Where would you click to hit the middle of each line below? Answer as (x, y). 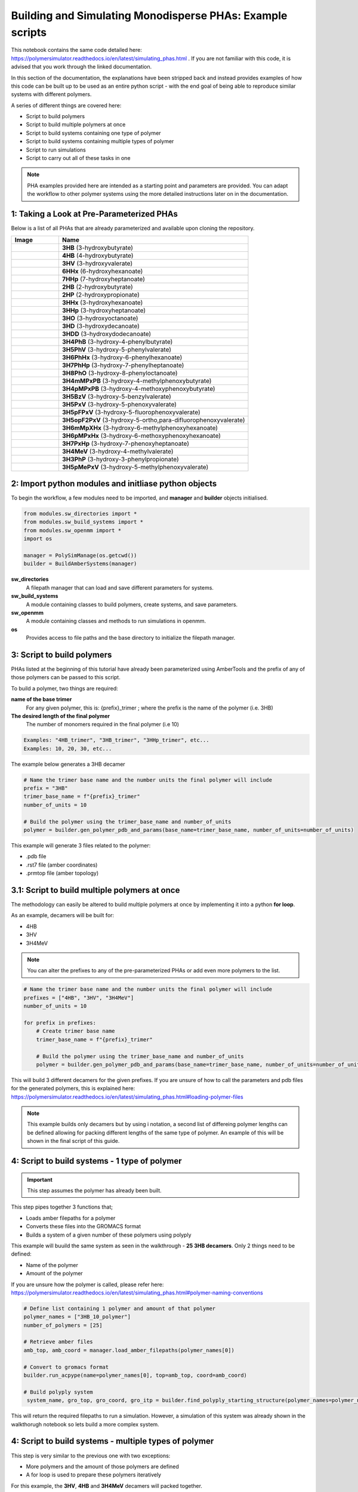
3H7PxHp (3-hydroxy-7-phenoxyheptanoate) (126, 443)
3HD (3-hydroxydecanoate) (101, 326)
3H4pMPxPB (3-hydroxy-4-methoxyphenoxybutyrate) (138, 389)
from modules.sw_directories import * (80, 514)
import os (38, 539)
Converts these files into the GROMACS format (84, 1226)
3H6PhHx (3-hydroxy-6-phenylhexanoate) (122, 357)
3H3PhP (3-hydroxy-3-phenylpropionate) (120, 459)
